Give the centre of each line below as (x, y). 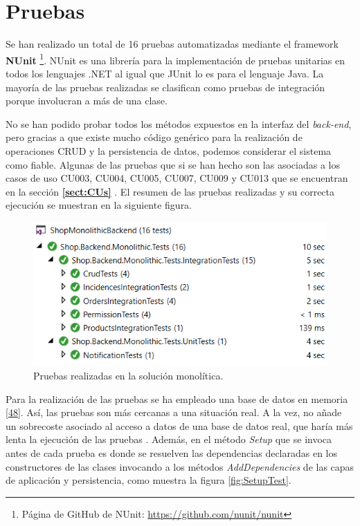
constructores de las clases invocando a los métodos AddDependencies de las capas (180, 466)
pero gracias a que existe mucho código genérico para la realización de (154, 137)
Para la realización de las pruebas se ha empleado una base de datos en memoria (177, 398)
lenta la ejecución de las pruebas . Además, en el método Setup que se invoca (169, 439)
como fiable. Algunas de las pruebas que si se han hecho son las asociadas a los (173, 164)
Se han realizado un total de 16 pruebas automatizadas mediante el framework (172, 44)
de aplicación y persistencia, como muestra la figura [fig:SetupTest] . (148, 480)
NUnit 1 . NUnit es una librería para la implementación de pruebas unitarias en (175, 59)
